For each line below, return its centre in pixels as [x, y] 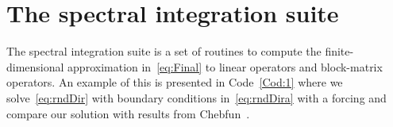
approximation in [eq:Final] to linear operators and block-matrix [225, 66]
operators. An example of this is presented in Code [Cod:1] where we [175, 82]
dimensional [35, 66]
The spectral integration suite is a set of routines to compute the [164, 51]
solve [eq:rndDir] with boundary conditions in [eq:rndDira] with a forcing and [196, 97]
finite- [339, 51]
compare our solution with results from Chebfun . [128, 113]
